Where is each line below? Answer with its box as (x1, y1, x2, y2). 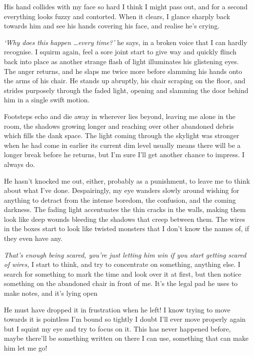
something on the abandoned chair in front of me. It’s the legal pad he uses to (4, 278, 238, 288)
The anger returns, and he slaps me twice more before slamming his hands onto (4, 66, 242, 76)
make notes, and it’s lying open (4, 288, 98, 298)
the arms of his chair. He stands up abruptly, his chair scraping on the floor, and (4, 75, 246, 86)
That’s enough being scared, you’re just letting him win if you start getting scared (4, 249, 246, 260)
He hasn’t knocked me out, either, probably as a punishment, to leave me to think (4, 175, 250, 186)
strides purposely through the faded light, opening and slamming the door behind (4, 85, 249, 95)
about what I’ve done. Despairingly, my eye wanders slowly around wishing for (4, 185, 239, 195)
